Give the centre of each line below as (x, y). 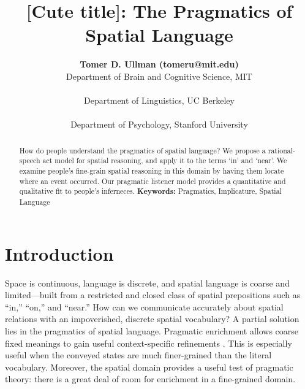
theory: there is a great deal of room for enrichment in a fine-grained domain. (150, 379)
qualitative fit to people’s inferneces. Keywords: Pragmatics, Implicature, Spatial (150, 191)
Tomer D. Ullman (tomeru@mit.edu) (159, 64)
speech (30, 160)
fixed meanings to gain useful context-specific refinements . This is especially (149, 343)
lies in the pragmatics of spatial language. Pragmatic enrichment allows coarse (152, 330)
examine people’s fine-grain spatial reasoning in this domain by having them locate (152, 170)
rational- (282, 150)
